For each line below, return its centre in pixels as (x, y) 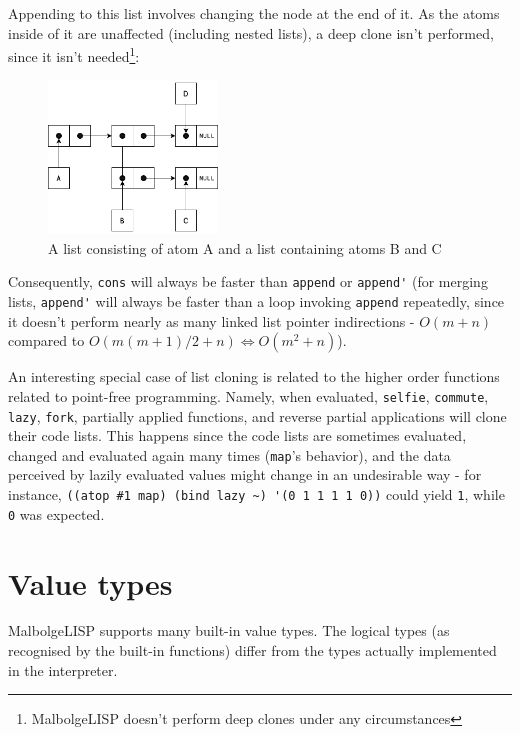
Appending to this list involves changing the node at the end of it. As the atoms (254, 13)
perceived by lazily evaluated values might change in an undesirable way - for (245, 474)
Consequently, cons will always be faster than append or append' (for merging (248, 281)
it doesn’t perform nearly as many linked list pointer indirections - (211, 320)
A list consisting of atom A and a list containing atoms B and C (245, 247)
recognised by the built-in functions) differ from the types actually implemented (252, 650)
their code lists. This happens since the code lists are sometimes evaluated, (237, 435)
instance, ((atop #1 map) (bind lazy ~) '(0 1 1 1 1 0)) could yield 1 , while (256, 494)
